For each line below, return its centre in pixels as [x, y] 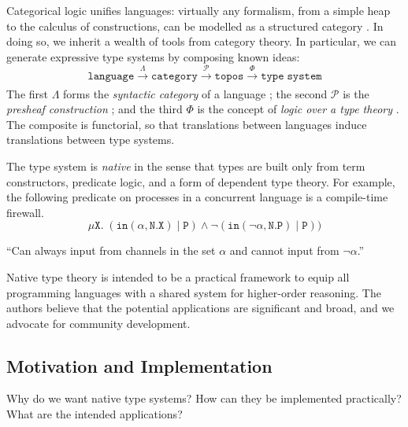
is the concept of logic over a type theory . [298, 109]
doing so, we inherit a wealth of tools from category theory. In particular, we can [202, 41]
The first [28, 93]
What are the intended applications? [95, 414]
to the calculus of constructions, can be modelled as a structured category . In [195, 26]
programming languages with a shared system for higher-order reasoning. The [194, 292]
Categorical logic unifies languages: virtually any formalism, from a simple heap [198, 10]
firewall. [25, 212]
